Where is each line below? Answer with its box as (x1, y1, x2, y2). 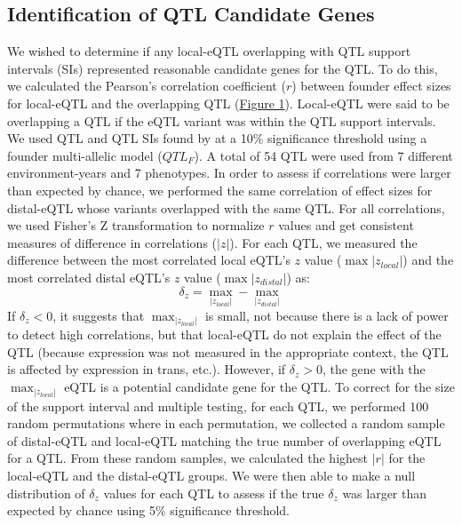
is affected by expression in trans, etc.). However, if (7, 360, 286, 378)
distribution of (7, 483, 85, 502)
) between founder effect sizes (291, 76, 451, 95)
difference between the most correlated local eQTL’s (7, 251, 291, 269)
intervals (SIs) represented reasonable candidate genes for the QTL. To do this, (7, 59, 438, 77)
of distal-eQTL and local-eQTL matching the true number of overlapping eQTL (7, 431, 442, 449)
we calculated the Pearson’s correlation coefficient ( (7, 76, 286, 95)
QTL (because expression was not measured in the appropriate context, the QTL (7, 342, 449, 361)
